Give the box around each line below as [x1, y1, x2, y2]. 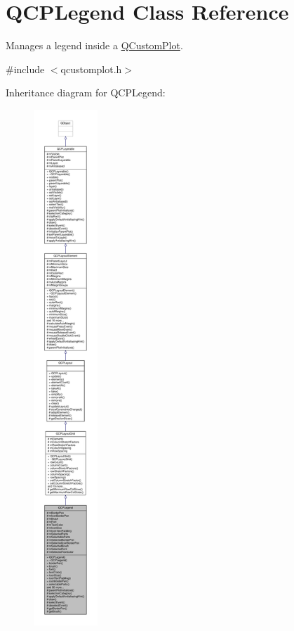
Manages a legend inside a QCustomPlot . [6, 38, 183, 53]
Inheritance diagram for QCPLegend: [6, 85, 166, 100]
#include [6, 61, 45, 76]
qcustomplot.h [60, 61, 122, 76]
